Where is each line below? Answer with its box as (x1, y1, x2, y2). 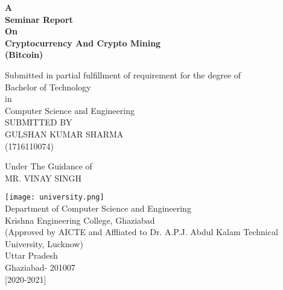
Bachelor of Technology (5, 80, 91, 93)
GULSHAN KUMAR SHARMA (5, 127, 124, 140)
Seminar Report (5, 13, 73, 25)
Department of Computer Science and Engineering (5, 201, 191, 214)
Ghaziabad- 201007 (5, 260, 75, 273)
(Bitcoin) (5, 48, 43, 61)
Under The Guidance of (5, 160, 92, 172)
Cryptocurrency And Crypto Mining (5, 36, 161, 49)
